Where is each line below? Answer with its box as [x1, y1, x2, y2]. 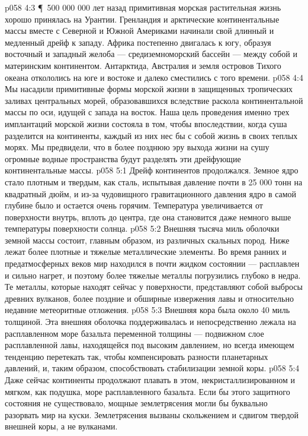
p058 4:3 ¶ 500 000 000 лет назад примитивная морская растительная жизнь [5, 1, 281, 13]
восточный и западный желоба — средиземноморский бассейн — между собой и [5, 48, 297, 60]
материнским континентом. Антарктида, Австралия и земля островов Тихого [5, 59, 281, 71]
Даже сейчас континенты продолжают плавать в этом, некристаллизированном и [5, 374, 296, 386]
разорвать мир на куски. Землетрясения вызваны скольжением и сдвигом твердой [5, 408, 299, 421]
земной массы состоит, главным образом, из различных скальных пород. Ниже [5, 233, 290, 246]
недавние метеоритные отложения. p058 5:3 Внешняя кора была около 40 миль [5, 304, 290, 316]
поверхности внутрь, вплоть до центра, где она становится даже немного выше [5, 210, 291, 223]
